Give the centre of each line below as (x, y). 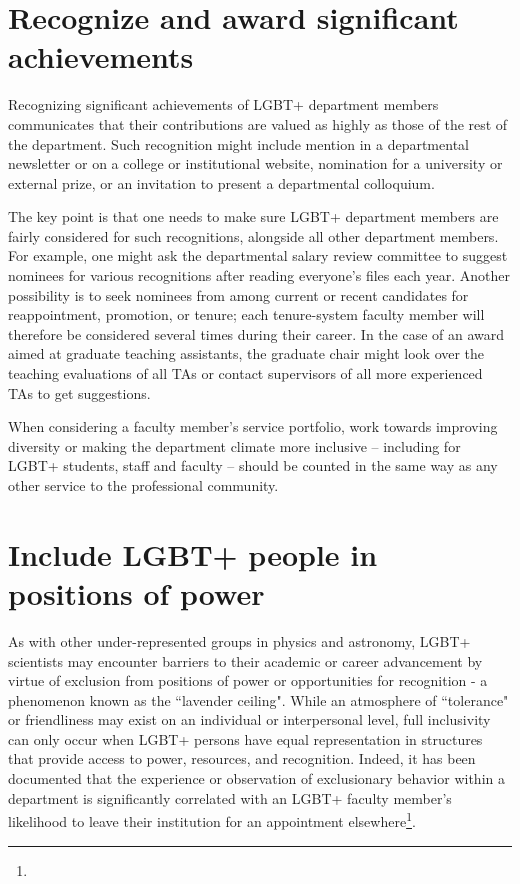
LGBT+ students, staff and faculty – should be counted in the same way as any (253, 465)
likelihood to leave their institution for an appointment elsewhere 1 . (212, 819)
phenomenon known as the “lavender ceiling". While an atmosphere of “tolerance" (258, 699)
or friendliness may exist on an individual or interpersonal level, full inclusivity (249, 719)
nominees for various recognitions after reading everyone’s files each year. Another (259, 275)
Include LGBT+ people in (193, 553)
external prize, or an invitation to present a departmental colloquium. (221, 182)
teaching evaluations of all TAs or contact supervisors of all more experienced (245, 373)
